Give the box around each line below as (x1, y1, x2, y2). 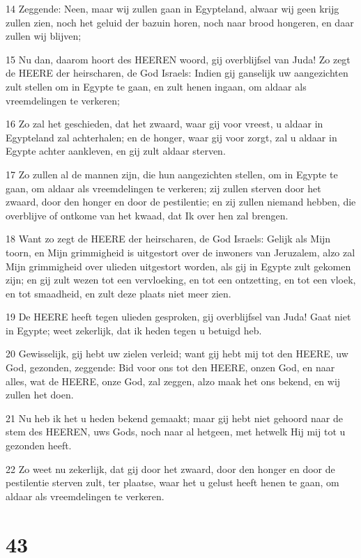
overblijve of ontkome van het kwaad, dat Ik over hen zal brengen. (6, 208, 289, 222)
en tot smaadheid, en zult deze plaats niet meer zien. (6, 286, 231, 300)
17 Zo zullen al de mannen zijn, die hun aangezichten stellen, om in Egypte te (6, 166, 338, 181)
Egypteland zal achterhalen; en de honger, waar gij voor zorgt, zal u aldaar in (6, 130, 337, 144)
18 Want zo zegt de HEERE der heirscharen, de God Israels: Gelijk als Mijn (6, 231, 331, 246)
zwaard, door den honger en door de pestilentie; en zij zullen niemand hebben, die (6, 194, 356, 209)
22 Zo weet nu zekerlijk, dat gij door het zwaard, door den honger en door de (6, 461, 335, 476)
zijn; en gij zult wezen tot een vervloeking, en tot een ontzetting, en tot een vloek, (6, 272, 356, 287)
